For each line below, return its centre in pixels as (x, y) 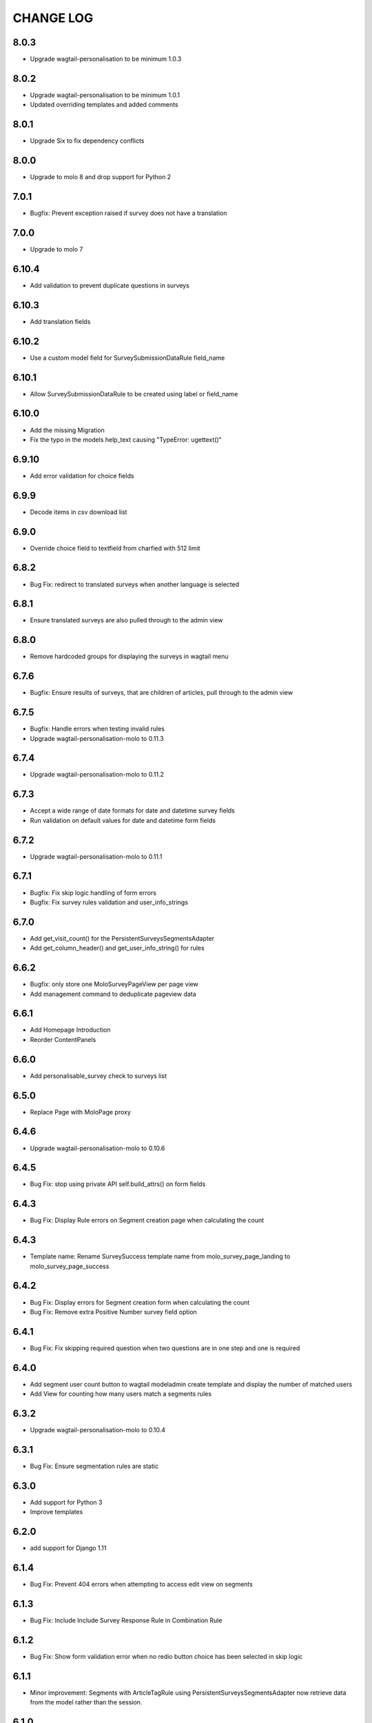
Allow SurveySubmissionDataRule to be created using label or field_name (134, 394)
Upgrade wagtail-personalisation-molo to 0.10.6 (97, 1148)
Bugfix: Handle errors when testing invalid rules (97, 729)
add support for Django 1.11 (68, 1548)
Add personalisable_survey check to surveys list (99, 1076)
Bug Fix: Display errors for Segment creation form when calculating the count (140, 1302)
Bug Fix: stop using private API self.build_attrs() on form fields (118, 1184)
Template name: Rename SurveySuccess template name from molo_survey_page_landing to (160, 1256)
